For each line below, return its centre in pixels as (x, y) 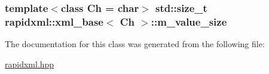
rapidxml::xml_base (54, 21)
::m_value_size (189, 21)
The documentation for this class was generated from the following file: (135, 44)
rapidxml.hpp (30, 64)
